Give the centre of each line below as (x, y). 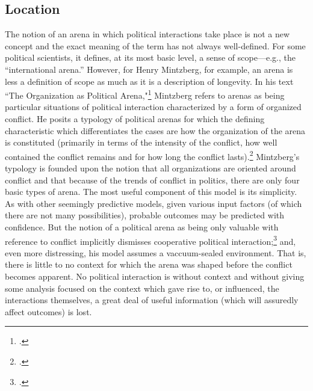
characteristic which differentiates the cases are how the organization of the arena (155, 130)
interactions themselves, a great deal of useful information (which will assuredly (152, 300)
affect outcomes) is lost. (48, 311)
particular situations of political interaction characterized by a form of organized (153, 107)
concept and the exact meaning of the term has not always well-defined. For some (155, 45)
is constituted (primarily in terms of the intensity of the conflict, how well (141, 142)
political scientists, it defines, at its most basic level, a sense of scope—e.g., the (150, 57)
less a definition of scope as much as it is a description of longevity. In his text (149, 81)
